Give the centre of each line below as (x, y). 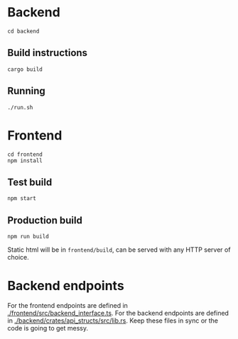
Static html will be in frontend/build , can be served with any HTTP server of (119, 250)
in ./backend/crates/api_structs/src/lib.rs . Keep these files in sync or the (113, 321)
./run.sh (20, 107)
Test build (30, 182)
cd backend (23, 31)
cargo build (25, 69)
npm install (25, 160)
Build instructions (47, 53)
